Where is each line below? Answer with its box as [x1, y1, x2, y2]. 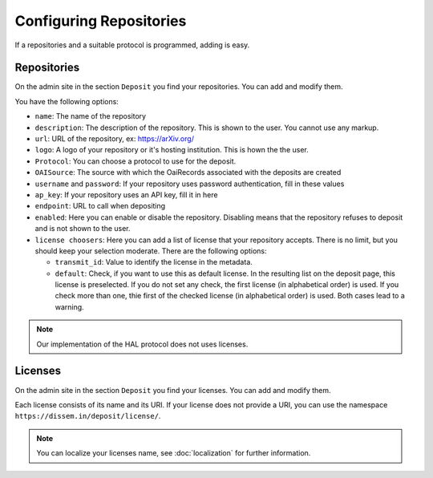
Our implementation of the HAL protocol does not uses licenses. [36, 339, 249, 349]
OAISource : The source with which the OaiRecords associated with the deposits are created [34, 168, 342, 177]
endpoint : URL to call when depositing [34, 201, 166, 211]
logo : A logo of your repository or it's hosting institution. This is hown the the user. [34, 145, 309, 155]
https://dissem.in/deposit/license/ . [14, 411, 161, 421]
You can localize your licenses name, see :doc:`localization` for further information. [36, 448, 311, 458]
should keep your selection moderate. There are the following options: [34, 245, 268, 256]
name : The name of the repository [34, 111, 147, 121]
